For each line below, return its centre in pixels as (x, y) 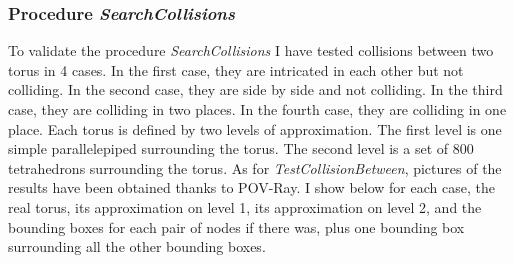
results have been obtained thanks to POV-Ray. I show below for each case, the (251, 187)
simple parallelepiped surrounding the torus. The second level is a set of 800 (241, 148)
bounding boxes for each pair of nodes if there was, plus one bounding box (236, 226)
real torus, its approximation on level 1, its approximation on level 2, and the (245, 206)
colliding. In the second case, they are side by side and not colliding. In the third (255, 89)
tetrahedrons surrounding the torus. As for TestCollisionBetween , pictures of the (255, 167)
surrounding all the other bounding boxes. (137, 246)
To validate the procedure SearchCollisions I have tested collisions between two (251, 50)
